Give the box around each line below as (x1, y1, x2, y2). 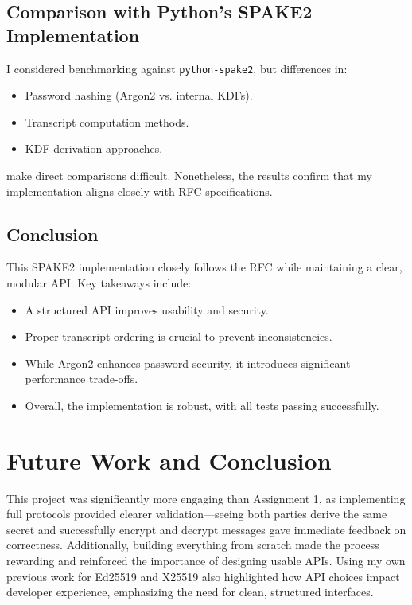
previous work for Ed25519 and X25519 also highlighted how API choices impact (6, 568, 400, 584)
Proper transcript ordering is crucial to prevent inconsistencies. (25, 328, 332, 345)
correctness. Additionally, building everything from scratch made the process (6, 537, 379, 553)
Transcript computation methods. (25, 113, 189, 130)
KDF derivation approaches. (25, 140, 163, 157)
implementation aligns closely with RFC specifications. (6, 182, 273, 199)
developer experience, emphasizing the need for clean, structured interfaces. (6, 584, 374, 600)
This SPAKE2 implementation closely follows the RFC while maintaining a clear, (6, 259, 402, 275)
